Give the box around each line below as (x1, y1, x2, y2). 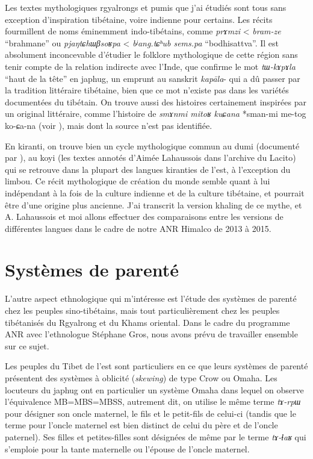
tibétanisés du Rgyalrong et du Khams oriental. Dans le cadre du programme (5, 316, 290, 328)
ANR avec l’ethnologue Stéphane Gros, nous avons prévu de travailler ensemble (5, 328, 298, 340)
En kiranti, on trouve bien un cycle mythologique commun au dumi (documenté (5, 139, 300, 152)
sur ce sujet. (5, 339, 49, 352)
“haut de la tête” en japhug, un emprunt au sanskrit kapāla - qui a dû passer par (5, 72, 300, 84)
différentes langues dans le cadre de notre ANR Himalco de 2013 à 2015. (5, 222, 271, 234)
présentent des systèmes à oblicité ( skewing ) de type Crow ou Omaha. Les (5, 371, 277, 384)
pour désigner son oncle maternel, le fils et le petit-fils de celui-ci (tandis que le (5, 407, 296, 419)
